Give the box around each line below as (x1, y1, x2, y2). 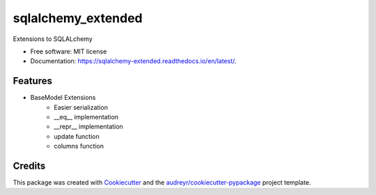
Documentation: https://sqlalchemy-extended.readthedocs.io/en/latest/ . (30, 57, 237, 65)
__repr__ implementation (54, 122, 123, 131)
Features (13, 75, 52, 87)
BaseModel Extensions (30, 94, 96, 102)
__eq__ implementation (54, 113, 118, 121)
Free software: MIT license (30, 47, 107, 56)
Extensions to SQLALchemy (13, 35, 93, 43)
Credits (13, 160, 46, 171)
